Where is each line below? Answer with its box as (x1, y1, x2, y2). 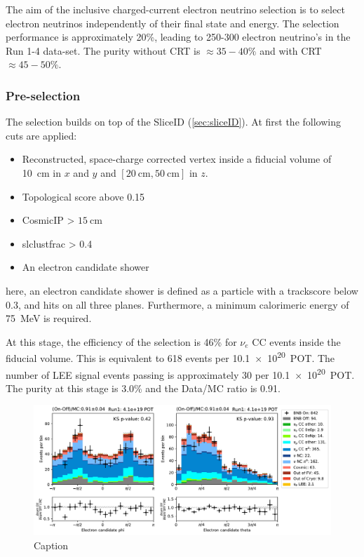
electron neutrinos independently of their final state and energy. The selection (6, 15, 339, 30)
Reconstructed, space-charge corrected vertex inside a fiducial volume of (22, 152, 332, 166)
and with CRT (259, 43, 322, 58)
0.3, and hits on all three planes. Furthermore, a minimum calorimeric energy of (6, 297, 349, 311)
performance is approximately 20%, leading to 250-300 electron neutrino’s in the (6, 29, 351, 44)
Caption (34, 537, 69, 552)
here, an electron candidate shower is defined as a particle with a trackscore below (6, 283, 358, 297)
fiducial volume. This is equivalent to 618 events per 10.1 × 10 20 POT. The (6, 349, 335, 365)
